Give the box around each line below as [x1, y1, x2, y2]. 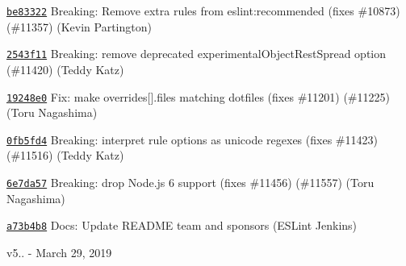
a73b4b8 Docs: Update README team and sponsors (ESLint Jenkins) [6, 217, 358, 234]
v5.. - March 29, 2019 [6, 243, 112, 260]
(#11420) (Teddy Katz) [6, 60, 124, 77]
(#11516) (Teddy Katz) [6, 147, 124, 164]
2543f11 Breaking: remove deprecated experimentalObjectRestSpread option [6, 45, 387, 62]
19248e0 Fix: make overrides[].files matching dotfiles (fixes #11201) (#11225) [6, 88, 390, 105]
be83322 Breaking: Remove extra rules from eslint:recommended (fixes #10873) [6, 2, 400, 19]
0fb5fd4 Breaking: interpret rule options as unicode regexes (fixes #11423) [6, 131, 378, 148]
